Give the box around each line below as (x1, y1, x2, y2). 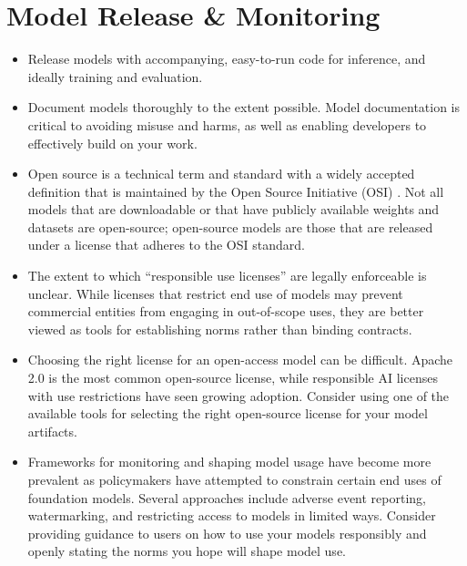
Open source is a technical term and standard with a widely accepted (27, 164, 415, 183)
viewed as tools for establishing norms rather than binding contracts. (27, 319, 412, 338)
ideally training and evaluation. (27, 67, 203, 86)
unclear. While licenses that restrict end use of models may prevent (27, 283, 403, 303)
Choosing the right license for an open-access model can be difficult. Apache (27, 350, 453, 369)
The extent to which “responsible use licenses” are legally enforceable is (27, 266, 427, 285)
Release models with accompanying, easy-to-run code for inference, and (27, 49, 426, 68)
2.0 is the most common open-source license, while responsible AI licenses (27, 368, 438, 387)
